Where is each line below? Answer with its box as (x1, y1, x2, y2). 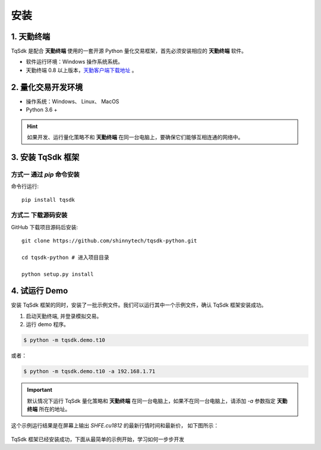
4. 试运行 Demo (11, 286, 68, 296)
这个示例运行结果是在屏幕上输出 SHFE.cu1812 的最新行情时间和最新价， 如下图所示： (11, 422, 219, 429)
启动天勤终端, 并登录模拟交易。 (26, 312, 102, 320)
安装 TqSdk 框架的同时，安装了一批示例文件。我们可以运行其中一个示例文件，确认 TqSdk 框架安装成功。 (11, 301, 267, 309)
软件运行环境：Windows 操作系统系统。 (26, 58, 123, 65)
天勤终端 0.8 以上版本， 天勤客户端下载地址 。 (26, 66, 137, 74)
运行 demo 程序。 (26, 321, 70, 328)
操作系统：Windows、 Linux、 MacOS (26, 98, 119, 105)
